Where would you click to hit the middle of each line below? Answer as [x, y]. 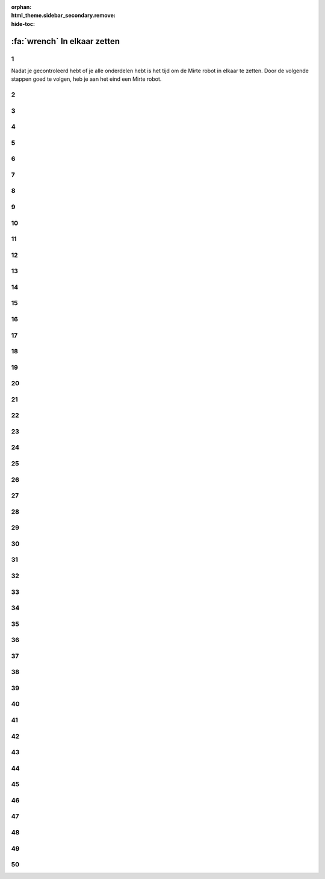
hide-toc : [23, 24]
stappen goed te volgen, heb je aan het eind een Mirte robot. [86, 79]
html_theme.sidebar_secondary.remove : [63, 16]
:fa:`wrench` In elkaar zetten [66, 41]
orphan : [21, 7]
